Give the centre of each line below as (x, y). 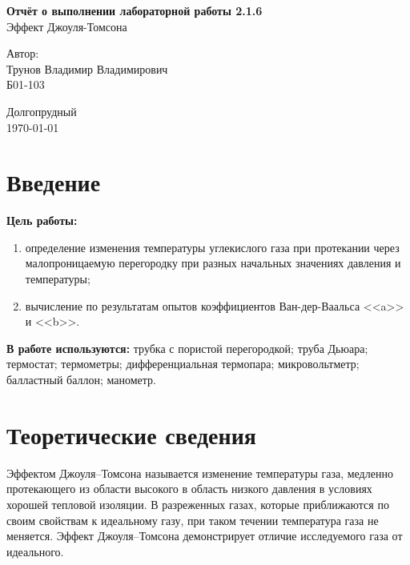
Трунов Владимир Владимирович (87, 68)
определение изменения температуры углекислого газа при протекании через (212, 247)
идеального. (35, 551)
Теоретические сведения (131, 434)
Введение (54, 182)
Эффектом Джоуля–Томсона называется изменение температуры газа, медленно (200, 473)
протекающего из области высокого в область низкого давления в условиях (189, 489)
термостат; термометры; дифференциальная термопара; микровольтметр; (183, 364)
